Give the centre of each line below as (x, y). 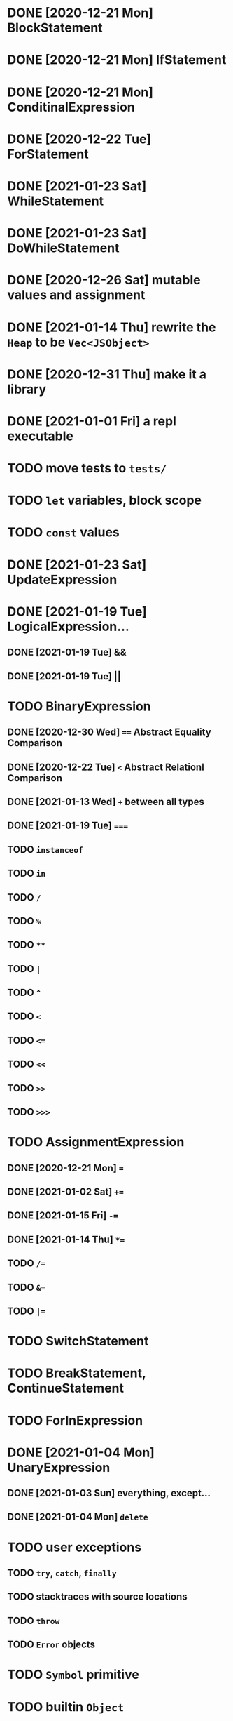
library (27, 389)
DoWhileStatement (63, 248)
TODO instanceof (45, 850)
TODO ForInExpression (75, 1420)
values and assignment (76, 295)
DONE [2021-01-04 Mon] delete (78, 1517)
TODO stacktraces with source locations (97, 1597)
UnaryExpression (59, 1467)
